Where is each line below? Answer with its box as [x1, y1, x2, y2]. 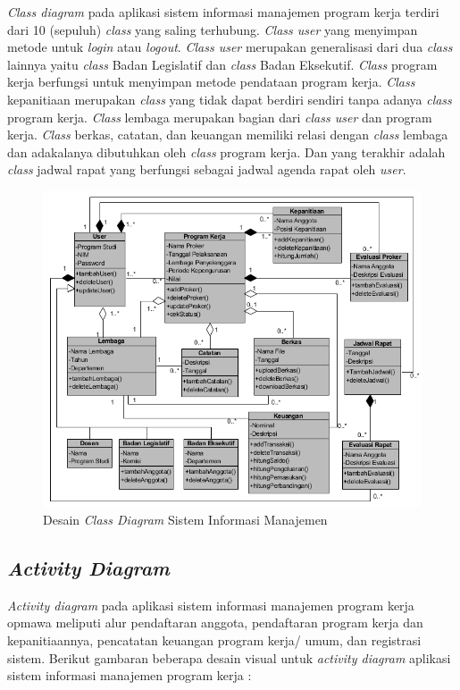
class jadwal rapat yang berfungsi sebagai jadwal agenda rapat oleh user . [7, 160, 406, 179]
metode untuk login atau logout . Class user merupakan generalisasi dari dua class [7, 38, 453, 56]
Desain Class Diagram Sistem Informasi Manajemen [43, 509, 328, 528]
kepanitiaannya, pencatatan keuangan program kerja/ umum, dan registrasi [7, 630, 422, 649]
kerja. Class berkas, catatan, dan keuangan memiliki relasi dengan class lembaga [7, 125, 448, 144]
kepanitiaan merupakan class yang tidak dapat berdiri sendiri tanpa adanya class [7, 89, 452, 108]
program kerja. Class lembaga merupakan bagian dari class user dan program [7, 107, 432, 126]
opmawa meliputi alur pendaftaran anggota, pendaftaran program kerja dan [7, 613, 423, 632]
